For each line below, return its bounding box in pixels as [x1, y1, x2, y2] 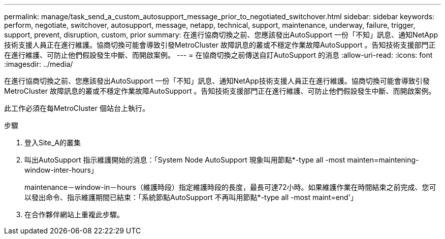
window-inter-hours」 [24, 166, 98, 174]
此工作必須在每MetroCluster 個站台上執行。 [4, 104, 149, 112]
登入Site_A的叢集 [24, 138, 81, 147]
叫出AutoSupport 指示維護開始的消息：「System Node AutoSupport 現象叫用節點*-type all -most [24, 155, 345, 164]
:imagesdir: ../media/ [4, 60, 73, 68]
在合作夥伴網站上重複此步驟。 [24, 210, 124, 219]
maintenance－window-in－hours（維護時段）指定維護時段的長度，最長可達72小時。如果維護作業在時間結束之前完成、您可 [24, 183, 436, 191]
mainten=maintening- [347, 155, 419, 164]
